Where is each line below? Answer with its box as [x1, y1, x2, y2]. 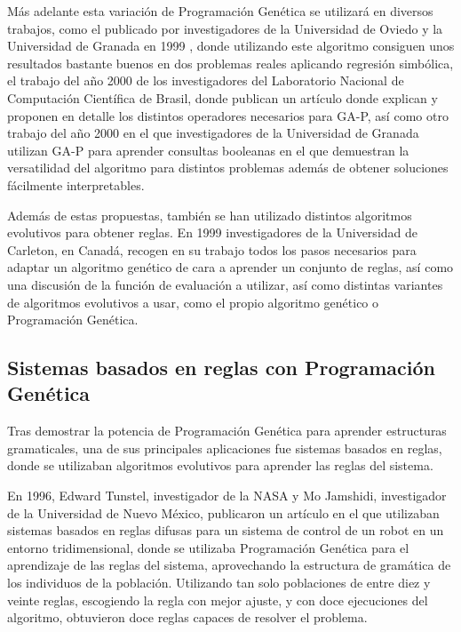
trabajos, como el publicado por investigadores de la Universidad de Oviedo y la [7, 19, 443, 37]
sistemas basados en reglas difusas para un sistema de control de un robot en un [7, 521, 444, 540]
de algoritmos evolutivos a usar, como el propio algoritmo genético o [7, 292, 379, 311]
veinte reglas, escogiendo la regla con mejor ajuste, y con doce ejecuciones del [7, 590, 428, 609]
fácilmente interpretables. [7, 175, 145, 194]
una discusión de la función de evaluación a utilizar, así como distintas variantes [7, 275, 443, 293]
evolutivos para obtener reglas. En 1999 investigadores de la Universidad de [7, 223, 417, 242]
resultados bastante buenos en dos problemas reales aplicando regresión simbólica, [7, 53, 454, 72]
